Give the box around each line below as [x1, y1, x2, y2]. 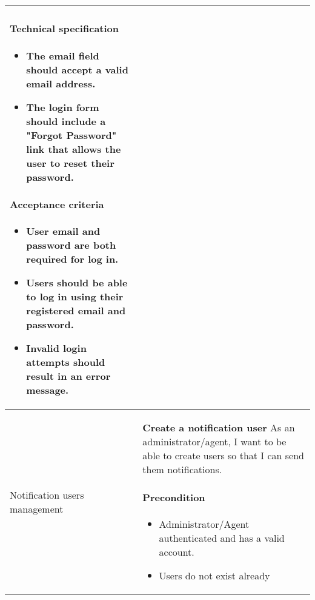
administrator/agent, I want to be [142, 434, 287, 449]
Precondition [142, 490, 205, 504]
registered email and [26, 303, 126, 318]
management [10, 501, 64, 516]
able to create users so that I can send [142, 448, 304, 463]
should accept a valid [26, 62, 128, 76]
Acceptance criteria [10, 197, 104, 212]
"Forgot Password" [26, 127, 117, 142]
